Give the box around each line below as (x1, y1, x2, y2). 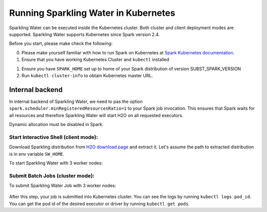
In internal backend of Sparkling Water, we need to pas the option (9, 98, 143, 104)
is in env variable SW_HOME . (9, 151, 64, 157)
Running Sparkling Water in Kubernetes (9, 7, 176, 18)
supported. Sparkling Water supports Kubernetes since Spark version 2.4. (9, 31, 160, 37)
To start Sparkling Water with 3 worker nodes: (9, 160, 103, 166)
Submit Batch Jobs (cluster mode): (9, 172, 95, 179)
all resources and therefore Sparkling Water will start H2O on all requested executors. (9, 112, 183, 118)
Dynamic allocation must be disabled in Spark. (9, 121, 104, 127)
